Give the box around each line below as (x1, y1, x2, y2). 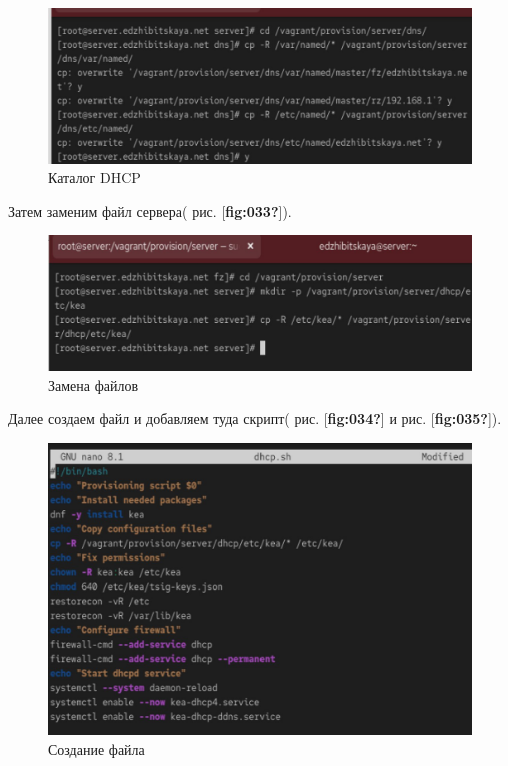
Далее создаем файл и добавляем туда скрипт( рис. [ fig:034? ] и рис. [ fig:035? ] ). (8, 408, 502, 429)
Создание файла (48, 738, 145, 759)
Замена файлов (48, 374, 139, 395)
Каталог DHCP (48, 167, 141, 188)
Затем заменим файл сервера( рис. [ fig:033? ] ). (8, 200, 292, 221)
